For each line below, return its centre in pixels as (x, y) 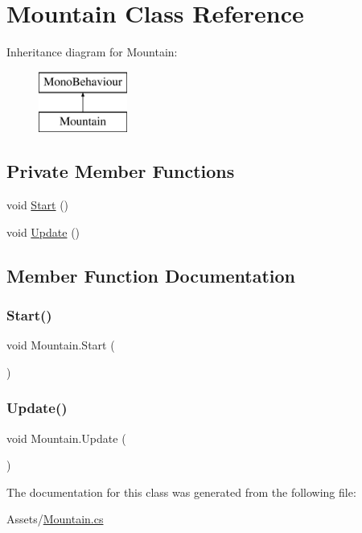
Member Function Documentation (151, 275)
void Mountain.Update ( (66, 438)
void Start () (38, 205)
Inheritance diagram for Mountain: (92, 52)
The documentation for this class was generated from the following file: (181, 492)
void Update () (43, 231)
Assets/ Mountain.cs (55, 519)
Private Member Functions (121, 171)
